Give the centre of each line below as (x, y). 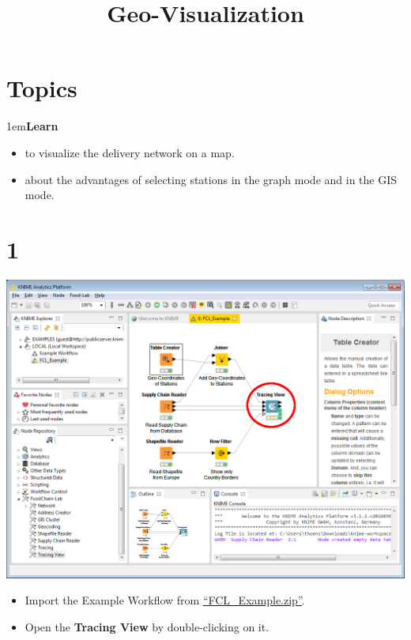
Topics (42, 88)
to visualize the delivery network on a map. (130, 152)
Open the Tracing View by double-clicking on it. (147, 627)
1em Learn (32, 126)
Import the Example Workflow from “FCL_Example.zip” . (165, 600)
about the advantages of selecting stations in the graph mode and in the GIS (211, 179)
